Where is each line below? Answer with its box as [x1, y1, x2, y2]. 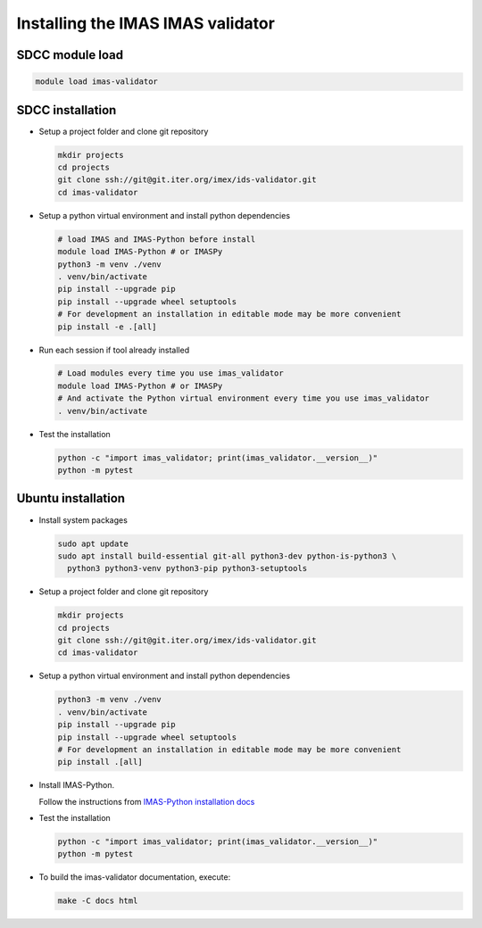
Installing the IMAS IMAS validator [16, 13, 276, 33]
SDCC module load [16, 47, 124, 62]
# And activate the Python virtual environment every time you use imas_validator [57, 394, 430, 403]
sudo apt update [57, 538, 129, 549]
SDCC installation [16, 103, 117, 118]
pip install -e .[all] [57, 321, 157, 332]
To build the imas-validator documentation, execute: [38, 872, 231, 882]
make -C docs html [57, 896, 138, 906]
